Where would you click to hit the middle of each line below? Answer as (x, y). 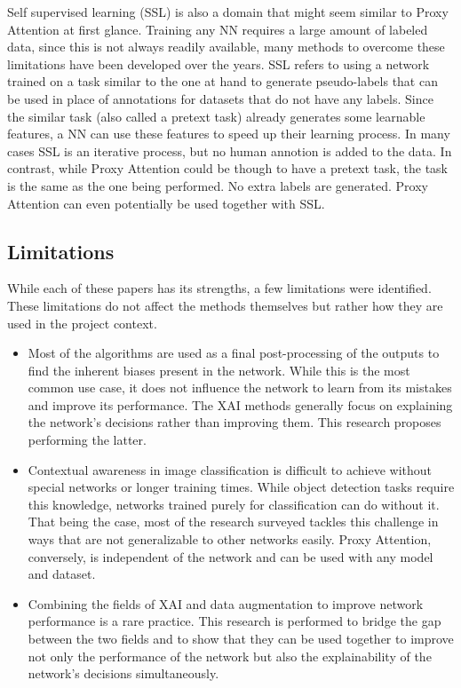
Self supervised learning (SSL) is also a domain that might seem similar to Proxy (228, 12)
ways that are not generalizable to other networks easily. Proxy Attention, (230, 539)
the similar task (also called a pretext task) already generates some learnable (216, 116)
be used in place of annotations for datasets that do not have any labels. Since (220, 98)
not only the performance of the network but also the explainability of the (230, 656)
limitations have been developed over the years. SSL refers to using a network (219, 63)
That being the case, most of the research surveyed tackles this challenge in (233, 522)
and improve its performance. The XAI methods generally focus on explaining (240, 404)
